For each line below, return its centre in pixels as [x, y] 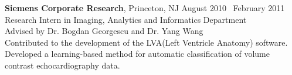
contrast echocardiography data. [62, 65]
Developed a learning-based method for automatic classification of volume [137, 54]
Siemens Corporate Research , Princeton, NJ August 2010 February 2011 [145, 8]
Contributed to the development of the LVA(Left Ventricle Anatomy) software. [146, 42]
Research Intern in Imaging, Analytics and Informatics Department [126, 19]
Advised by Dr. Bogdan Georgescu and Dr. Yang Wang [104, 31]
